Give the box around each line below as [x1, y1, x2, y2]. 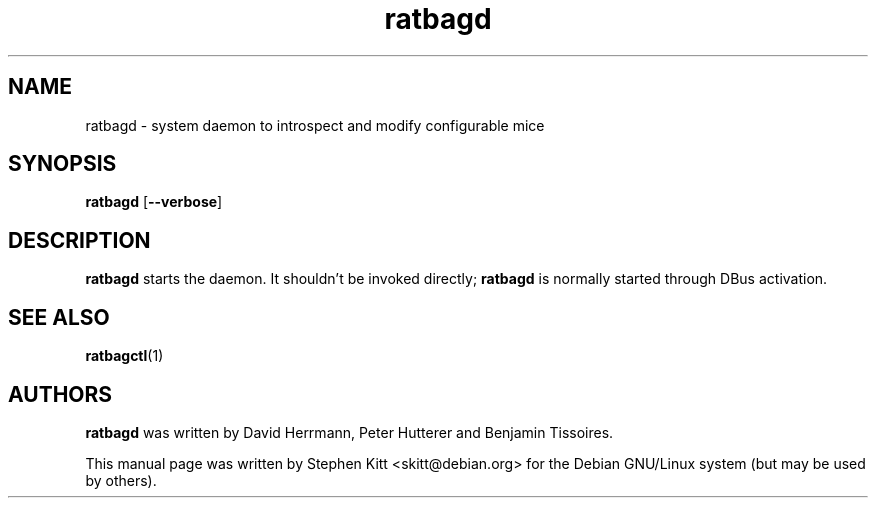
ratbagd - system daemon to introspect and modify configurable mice [85, 116, 545, 134]
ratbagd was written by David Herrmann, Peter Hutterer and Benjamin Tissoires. [85, 423, 614, 441]
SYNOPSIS [8, 151, 117, 177]
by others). [85, 471, 157, 489]
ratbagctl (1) [85, 347, 164, 365]
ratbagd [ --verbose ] [85, 193, 223, 211]
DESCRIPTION [8, 227, 151, 253]
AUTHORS [8, 381, 113, 407]
